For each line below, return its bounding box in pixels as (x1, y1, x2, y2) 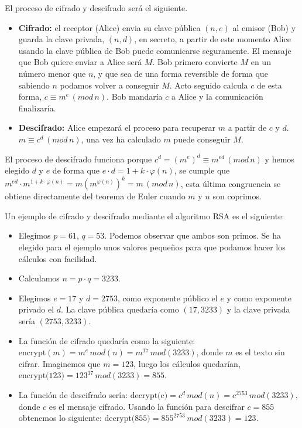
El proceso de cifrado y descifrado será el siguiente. (5, 2, 188, 13)
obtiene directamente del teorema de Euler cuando (5, 190, 186, 202)
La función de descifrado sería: (18, 388, 128, 400)
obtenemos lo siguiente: (18, 412, 102, 424)
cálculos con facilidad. (18, 252, 97, 264)
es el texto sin (235, 346, 285, 358)
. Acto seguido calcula (169, 79, 248, 91)
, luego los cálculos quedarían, (133, 357, 241, 369)
